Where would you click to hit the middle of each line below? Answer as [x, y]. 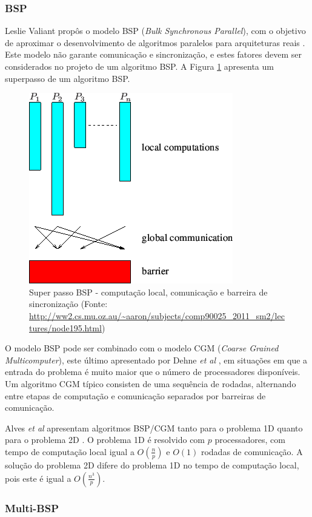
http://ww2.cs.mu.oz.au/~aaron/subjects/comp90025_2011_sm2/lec [157, 315]
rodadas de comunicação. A [252, 451]
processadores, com [250, 440]
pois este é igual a [38, 478]
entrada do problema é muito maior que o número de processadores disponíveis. [153, 372]
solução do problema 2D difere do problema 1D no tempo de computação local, [152, 465]
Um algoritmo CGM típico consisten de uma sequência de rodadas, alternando [151, 383]
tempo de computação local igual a [70, 451]
